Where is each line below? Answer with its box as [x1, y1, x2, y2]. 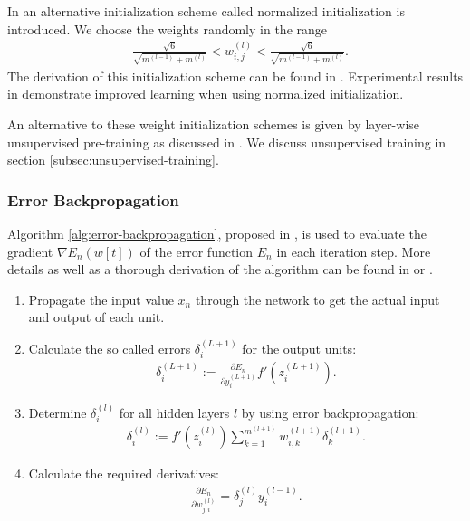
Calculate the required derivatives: [28, 464, 219, 483]
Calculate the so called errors [28, 338, 191, 357]
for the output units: [242, 338, 357, 357]
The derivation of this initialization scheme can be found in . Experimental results [7, 66, 464, 85]
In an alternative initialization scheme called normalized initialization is [7, 2, 405, 20]
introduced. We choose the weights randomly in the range [7, 19, 327, 38]
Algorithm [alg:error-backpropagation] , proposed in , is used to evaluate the [7, 223, 427, 242]
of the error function [139, 242, 254, 260]
